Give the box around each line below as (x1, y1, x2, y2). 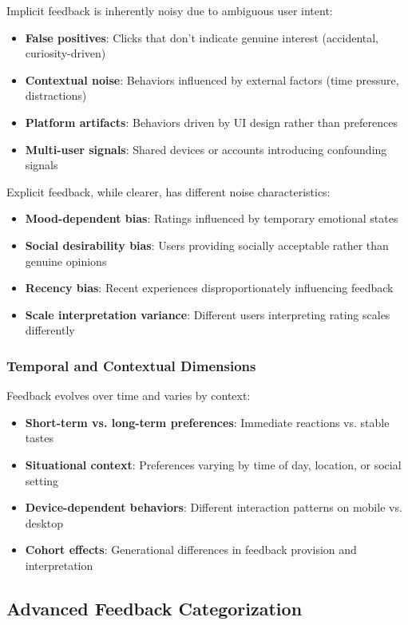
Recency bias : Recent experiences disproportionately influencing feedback (25, 279, 394, 296)
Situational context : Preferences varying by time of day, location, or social (25, 456, 402, 473)
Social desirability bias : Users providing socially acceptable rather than (25, 236, 389, 253)
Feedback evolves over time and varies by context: (6, 387, 251, 404)
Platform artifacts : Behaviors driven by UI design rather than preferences (25, 113, 398, 130)
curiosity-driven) (25, 45, 106, 61)
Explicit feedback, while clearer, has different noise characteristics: (6, 183, 331, 200)
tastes (25, 429, 53, 446)
